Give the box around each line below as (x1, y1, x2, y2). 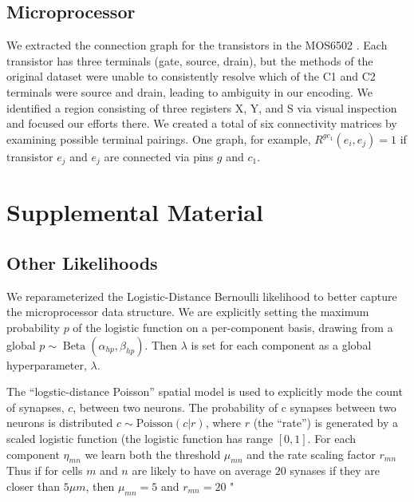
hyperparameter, (6, 356, 87, 373)
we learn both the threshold (85, 445, 221, 462)
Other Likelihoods (6, 250, 158, 275)
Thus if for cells (6, 462, 83, 479)
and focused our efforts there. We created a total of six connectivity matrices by (6, 115, 397, 132)
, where (205, 414, 242, 431)
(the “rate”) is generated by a (253, 414, 399, 431)
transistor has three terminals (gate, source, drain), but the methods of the (6, 52, 373, 69)
